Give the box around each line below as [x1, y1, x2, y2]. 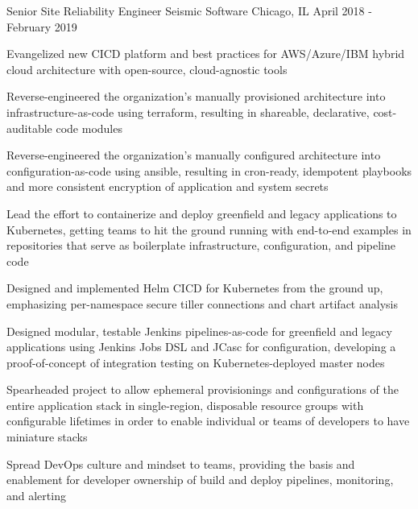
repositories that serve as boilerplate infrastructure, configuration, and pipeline [6, 237, 395, 254]
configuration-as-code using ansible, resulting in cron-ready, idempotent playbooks [6, 162, 412, 179]
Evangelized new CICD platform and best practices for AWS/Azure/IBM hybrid [6, 45, 405, 62]
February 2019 [6, 18, 77, 35]
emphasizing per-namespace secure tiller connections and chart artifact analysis [6, 295, 398, 312]
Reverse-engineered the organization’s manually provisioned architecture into [6, 88, 386, 105]
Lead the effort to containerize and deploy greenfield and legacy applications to [6, 205, 397, 221]
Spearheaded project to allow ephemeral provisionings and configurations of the [6, 381, 399, 398]
